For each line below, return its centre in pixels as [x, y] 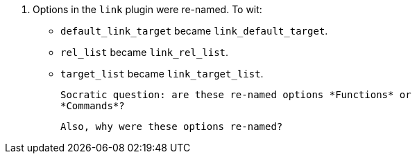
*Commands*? [93, 106]
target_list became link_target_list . [162, 74]
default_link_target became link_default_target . [194, 31]
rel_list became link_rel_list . [145, 52]
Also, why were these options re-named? [172, 127]
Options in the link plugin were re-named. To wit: [147, 9]
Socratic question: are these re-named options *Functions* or [236, 95]
